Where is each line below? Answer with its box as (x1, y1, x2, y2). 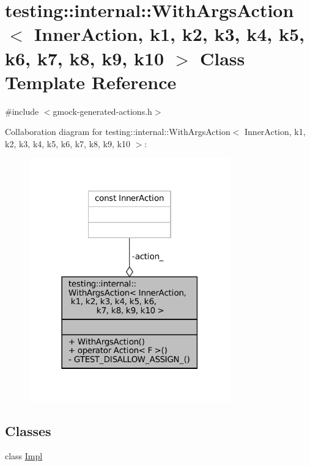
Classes (5, 421, 51, 440)
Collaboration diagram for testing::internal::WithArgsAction (5, 125, 231, 138)
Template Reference (5, 69, 177, 94)
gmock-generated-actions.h (53, 104, 152, 117)
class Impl (5, 450, 43, 462)
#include (5, 104, 39, 117)
